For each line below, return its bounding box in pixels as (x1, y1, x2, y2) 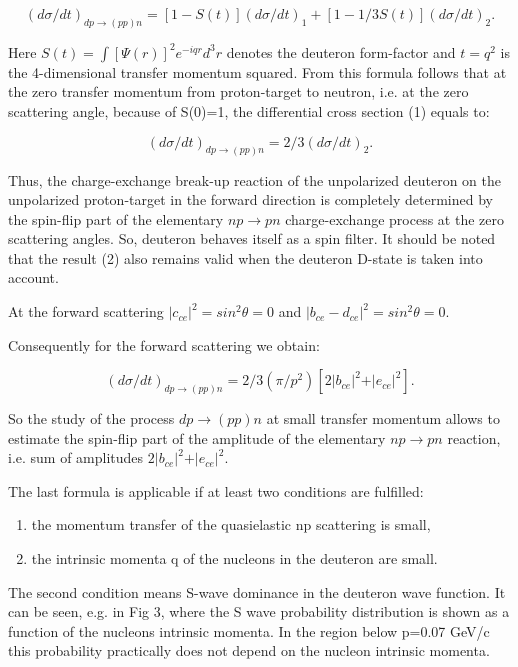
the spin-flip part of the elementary (8, 208, 224, 229)
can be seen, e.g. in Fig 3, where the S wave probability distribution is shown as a (8, 601, 510, 622)
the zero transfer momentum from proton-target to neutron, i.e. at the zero (8, 81, 469, 102)
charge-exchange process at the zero (285, 208, 504, 229)
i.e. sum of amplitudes (8, 447, 144, 468)
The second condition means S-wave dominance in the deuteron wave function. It (8, 581, 506, 602)
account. (8, 267, 59, 288)
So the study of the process (8, 408, 175, 429)
